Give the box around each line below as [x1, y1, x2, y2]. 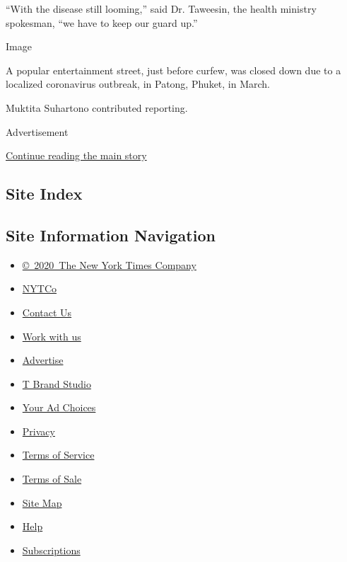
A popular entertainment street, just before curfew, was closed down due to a [6, 62, 341, 77]
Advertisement [6, 124, 69, 139]
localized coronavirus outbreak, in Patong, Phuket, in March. [6, 76, 271, 91]
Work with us [22, 328, 81, 343]
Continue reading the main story [6, 148, 147, 163]
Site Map [22, 495, 62, 510]
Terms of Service [22, 447, 95, 462]
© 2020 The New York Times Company [22, 257, 196, 272]
